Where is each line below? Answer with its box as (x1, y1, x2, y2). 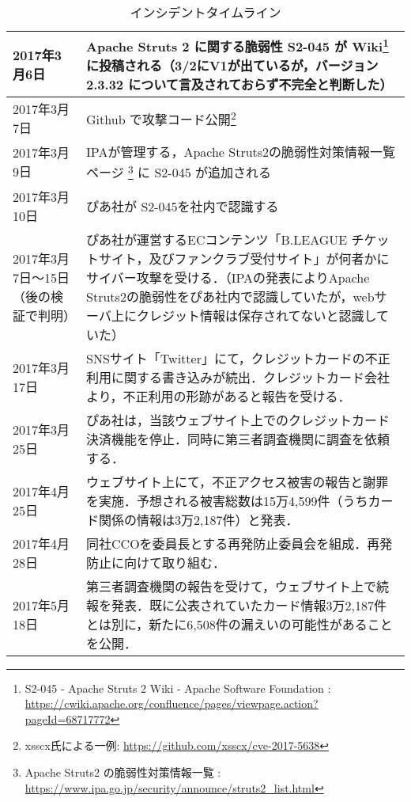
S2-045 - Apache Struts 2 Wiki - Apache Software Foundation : (25, 679, 331, 696)
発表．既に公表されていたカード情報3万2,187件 (111, 595, 387, 614)
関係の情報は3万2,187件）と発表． (99, 510, 299, 529)
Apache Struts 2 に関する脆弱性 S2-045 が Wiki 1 (86, 35, 389, 56)
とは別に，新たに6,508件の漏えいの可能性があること (86, 614, 393, 633)
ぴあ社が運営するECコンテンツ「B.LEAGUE (86, 230, 348, 249)
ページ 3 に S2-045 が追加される (86, 161, 271, 182)
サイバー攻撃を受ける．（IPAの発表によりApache (86, 268, 370, 287)
